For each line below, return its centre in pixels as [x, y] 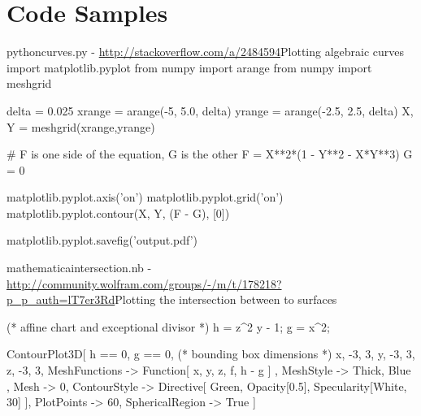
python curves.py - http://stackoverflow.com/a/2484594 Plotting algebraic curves [206, 52]
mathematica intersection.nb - [79, 268]
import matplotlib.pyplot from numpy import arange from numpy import [189, 67]
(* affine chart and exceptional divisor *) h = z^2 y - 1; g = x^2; [168, 326]
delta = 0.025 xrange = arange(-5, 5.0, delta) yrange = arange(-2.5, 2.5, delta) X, [210, 110]
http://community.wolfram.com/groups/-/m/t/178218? [144, 283]
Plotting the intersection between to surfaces [226, 299]
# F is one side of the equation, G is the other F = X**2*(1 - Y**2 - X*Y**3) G [210, 154]
